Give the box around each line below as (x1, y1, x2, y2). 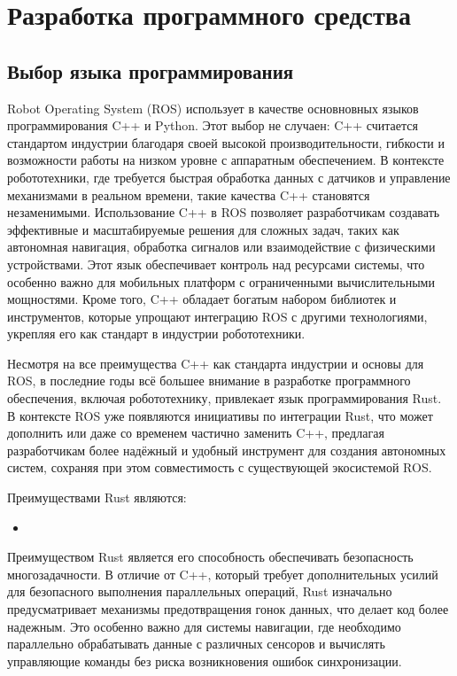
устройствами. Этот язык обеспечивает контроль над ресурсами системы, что (7, 254, 425, 273)
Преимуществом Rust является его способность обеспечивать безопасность (7, 548, 414, 566)
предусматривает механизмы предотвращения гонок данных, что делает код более (7, 600, 449, 618)
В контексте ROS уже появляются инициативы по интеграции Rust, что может (7, 406, 433, 424)
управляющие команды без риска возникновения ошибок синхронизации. (7, 651, 402, 670)
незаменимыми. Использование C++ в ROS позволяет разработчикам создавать (7, 203, 440, 221)
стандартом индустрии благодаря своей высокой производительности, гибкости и (7, 133, 445, 152)
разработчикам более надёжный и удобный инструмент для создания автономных (7, 440, 446, 459)
